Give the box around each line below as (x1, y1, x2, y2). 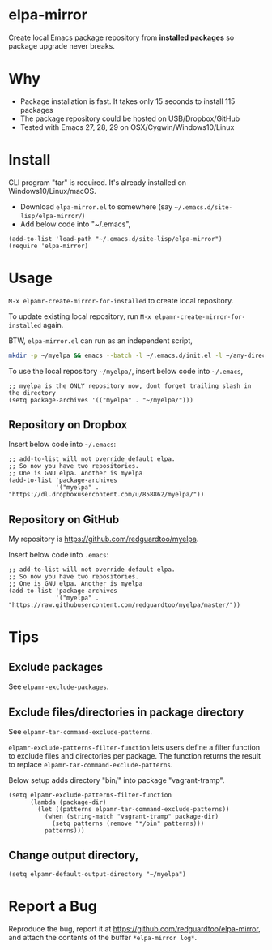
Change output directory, (8, 849, 139, 862)
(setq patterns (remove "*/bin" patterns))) (51, 819, 205, 828)
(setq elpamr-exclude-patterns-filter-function (8, 791, 172, 800)
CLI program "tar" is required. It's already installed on (8, 177, 187, 187)
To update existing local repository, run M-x (8, 311, 151, 321)
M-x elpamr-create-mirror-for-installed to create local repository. (8, 295, 234, 305)
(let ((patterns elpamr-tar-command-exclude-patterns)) (37, 806, 230, 814)
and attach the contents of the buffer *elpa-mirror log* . (8, 932, 197, 942)
